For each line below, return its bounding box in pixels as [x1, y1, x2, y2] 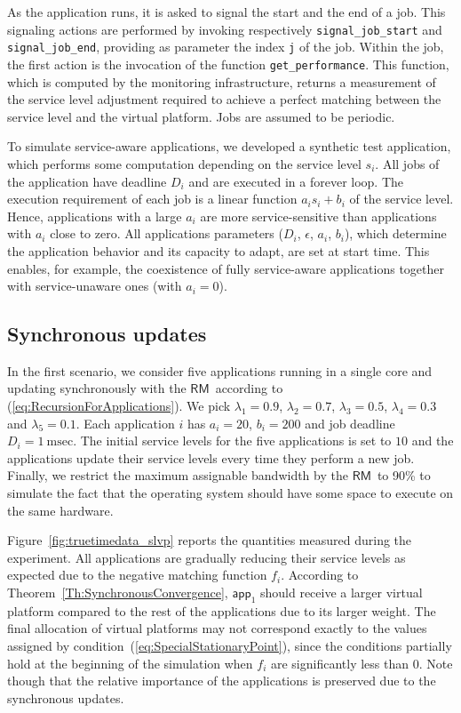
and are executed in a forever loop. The [188, 172, 404, 190]
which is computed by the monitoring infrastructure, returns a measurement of [7, 72, 436, 91]
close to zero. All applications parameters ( [50, 224, 283, 243]
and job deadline [305, 413, 395, 432]
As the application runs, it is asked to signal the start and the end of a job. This [7, 3, 446, 20]
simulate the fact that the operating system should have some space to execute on [7, 484, 454, 502]
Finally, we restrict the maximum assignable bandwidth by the [7, 466, 348, 485]
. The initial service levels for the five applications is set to [73, 431, 392, 450]
